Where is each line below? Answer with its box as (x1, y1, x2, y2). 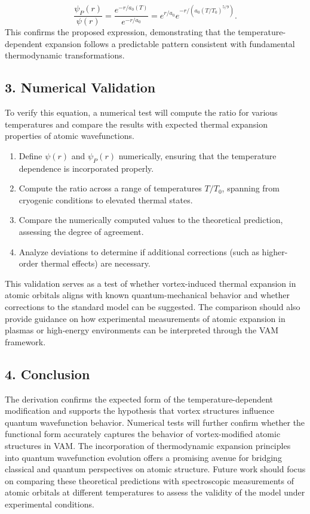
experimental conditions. (5, 497, 94, 510)
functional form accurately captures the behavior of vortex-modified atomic (5, 428, 281, 440)
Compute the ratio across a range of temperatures (19, 182, 202, 194)
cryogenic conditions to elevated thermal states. (19, 193, 193, 206)
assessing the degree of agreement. (19, 225, 144, 238)
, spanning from (222, 182, 280, 194)
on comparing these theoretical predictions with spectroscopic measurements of (5, 474, 294, 487)
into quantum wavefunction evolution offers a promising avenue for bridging (5, 451, 282, 463)
